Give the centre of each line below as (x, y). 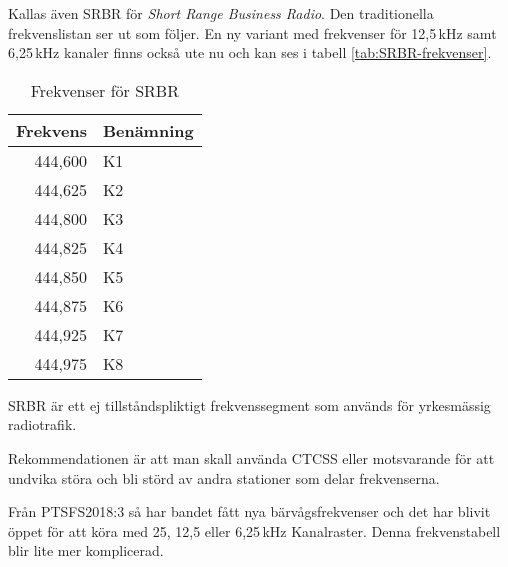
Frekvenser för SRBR (104, 90)
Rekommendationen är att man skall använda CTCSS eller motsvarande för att (251, 457)
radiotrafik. (42, 424)
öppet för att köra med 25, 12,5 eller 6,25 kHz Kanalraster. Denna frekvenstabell (254, 530)
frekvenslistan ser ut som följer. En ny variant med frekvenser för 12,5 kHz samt (252, 32)
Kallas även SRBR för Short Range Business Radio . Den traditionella (221, 13)
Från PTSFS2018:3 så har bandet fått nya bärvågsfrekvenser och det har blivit (249, 511)
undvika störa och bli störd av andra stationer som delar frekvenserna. (224, 477)
